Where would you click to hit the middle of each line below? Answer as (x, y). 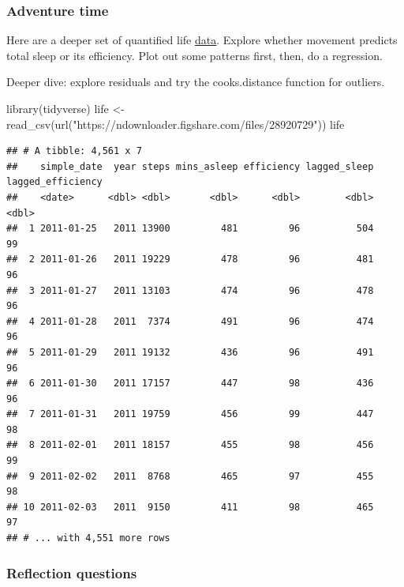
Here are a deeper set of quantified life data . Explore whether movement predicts (202, 40)
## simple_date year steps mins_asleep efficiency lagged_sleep (190, 166)
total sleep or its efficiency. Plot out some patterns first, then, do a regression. (195, 55)
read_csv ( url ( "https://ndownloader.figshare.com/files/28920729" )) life (176, 124)
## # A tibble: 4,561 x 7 (74, 151)
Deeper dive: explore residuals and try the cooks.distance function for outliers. (196, 82)
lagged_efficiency (54, 182)
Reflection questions (72, 572)
